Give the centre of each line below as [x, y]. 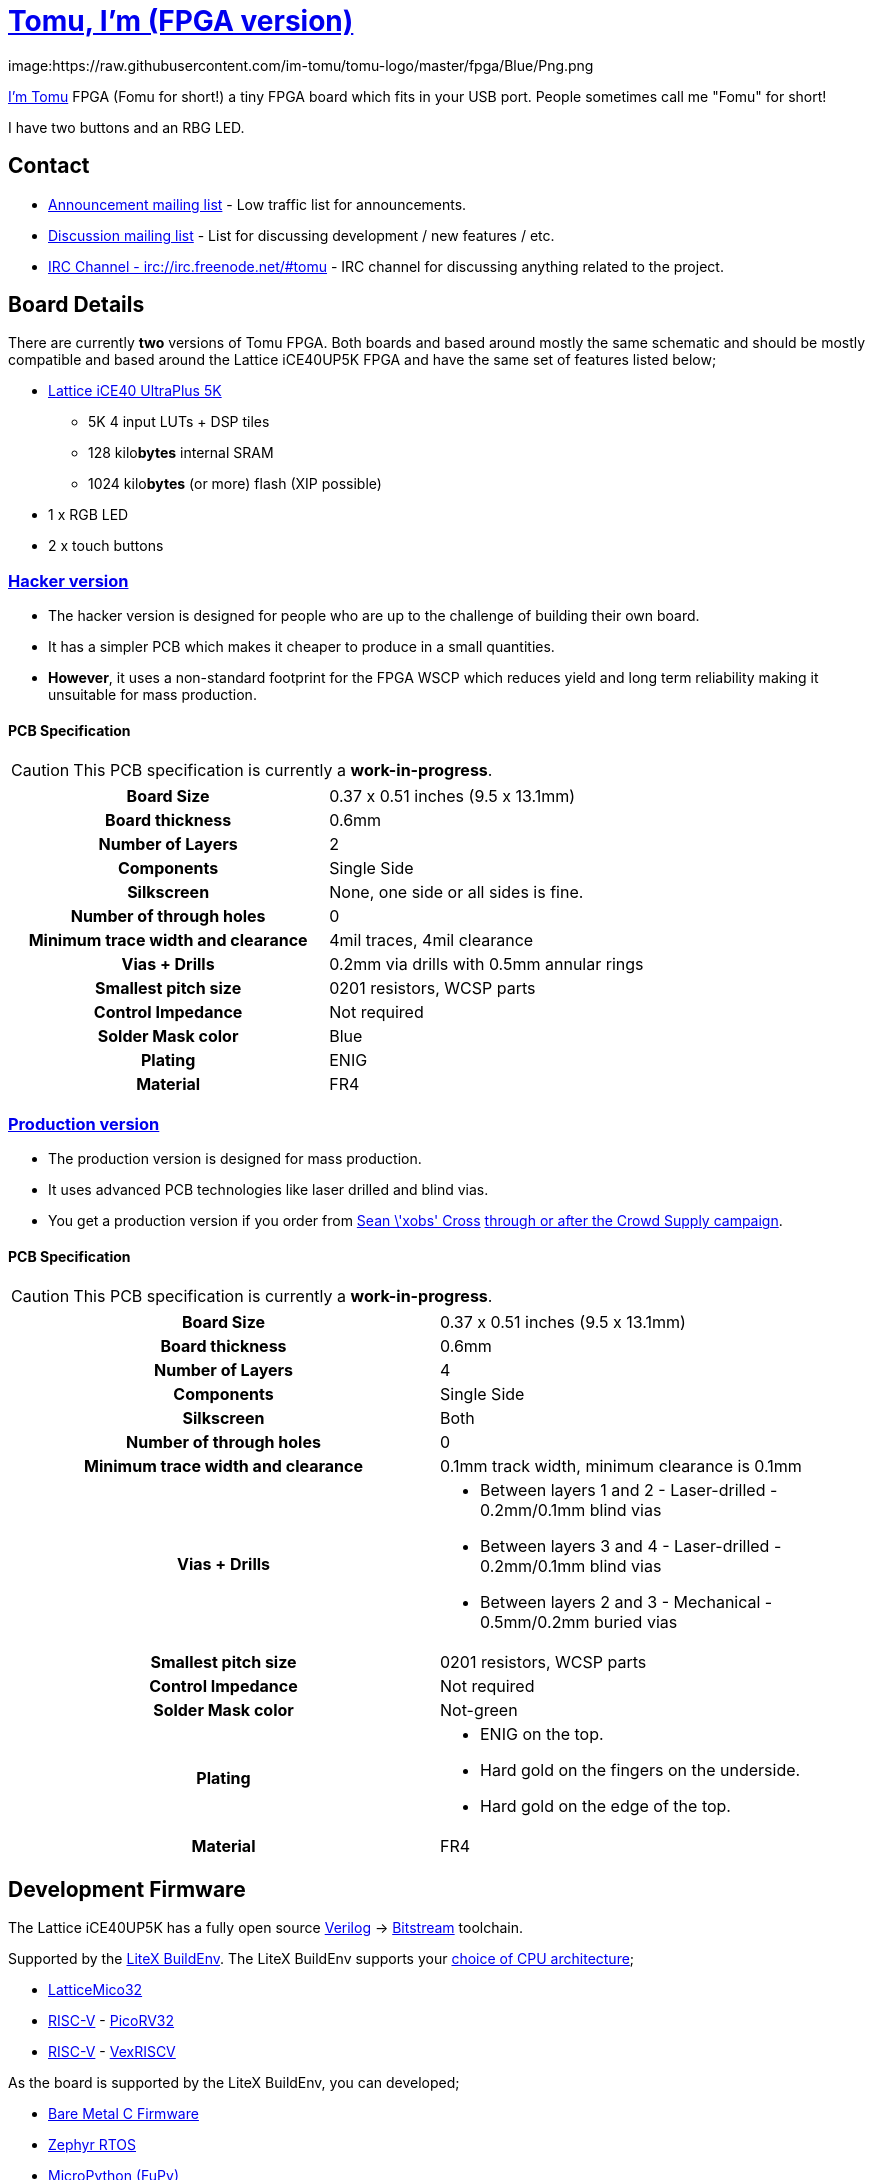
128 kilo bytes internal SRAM [181, 453]
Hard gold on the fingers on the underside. [640, 1770]
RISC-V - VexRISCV [112, 2052]
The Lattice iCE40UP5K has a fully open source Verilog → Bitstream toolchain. [266, 1928]
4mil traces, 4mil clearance [431, 940]
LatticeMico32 [95, 1990]
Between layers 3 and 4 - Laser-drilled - [631, 1546]
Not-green [479, 1710]
